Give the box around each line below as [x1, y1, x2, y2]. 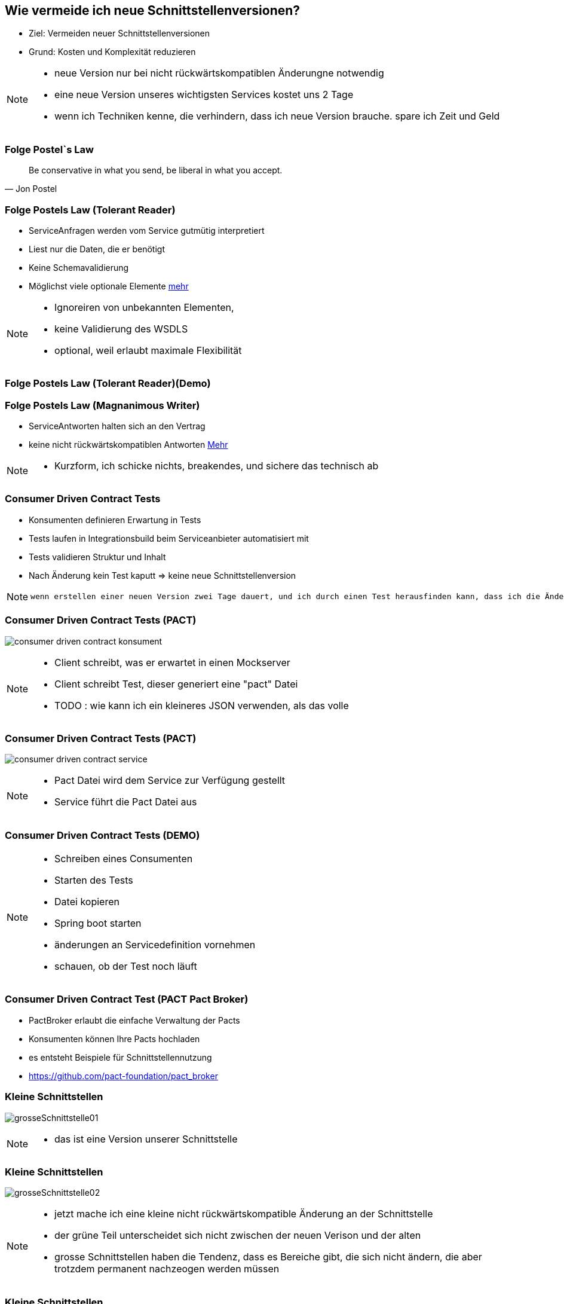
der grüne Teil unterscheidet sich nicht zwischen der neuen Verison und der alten [54, 1229, 421, 1242]
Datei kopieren [54, 896, 119, 908]
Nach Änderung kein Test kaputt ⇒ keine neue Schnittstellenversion [29, 570, 296, 581]
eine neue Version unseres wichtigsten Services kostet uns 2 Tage [54, 88, 354, 101]
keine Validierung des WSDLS [54, 322, 188, 335]
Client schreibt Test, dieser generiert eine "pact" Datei [54, 677, 298, 690]
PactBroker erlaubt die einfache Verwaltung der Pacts [29, 1015, 240, 1025]
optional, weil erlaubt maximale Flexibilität [54, 344, 242, 356]
